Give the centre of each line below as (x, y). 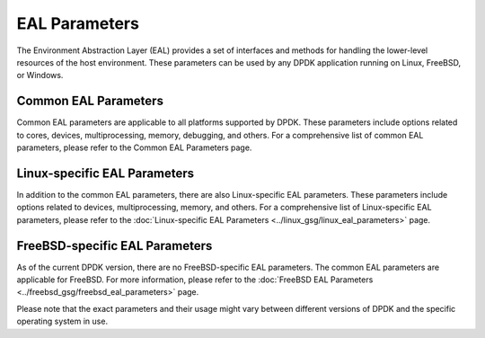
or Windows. (40, 76)
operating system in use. (62, 321)
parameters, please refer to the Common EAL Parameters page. (134, 147)
